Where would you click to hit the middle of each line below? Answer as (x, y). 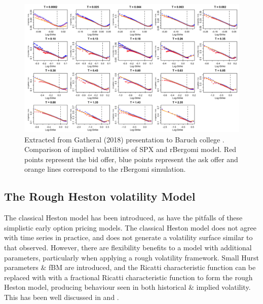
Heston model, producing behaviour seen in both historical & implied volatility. (127, 287)
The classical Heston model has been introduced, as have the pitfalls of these (123, 218)
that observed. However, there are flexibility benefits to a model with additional (128, 247)
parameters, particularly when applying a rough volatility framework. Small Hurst (131, 257)
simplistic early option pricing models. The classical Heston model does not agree (130, 227)
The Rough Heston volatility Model (100, 196)
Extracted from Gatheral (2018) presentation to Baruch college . (124, 139)
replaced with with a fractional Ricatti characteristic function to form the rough (128, 277)
